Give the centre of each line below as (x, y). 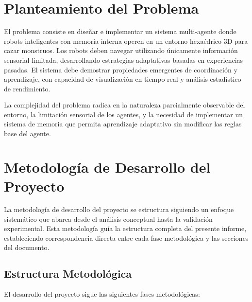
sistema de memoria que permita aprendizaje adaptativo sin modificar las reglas (123, 124)
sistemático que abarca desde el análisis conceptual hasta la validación (108, 219)
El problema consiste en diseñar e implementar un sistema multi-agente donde (120, 31)
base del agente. (27, 133)
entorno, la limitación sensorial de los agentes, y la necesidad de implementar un (124, 114)
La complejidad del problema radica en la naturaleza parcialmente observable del (125, 105)
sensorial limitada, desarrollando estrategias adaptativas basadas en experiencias (124, 60)
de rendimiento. (27, 88)
